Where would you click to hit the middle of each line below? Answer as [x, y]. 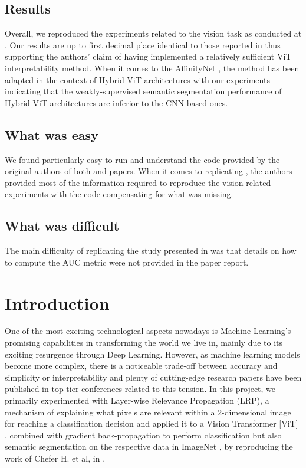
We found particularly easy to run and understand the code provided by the [142, 159]
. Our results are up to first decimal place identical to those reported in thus [143, 45]
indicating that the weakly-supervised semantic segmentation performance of [143, 91]
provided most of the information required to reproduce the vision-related [138, 182]
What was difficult [62, 226]
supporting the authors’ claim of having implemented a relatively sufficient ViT [148, 56]
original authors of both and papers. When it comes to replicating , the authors [149, 171]
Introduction [57, 302]
